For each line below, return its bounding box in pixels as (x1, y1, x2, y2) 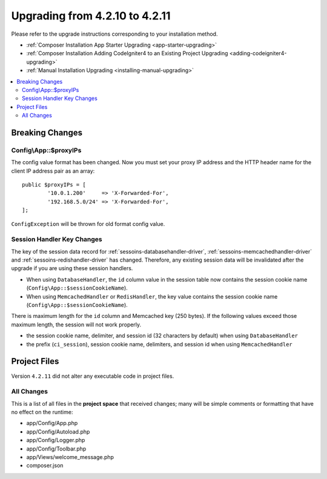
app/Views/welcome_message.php (26, 454, 114, 460)
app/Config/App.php (26, 420, 78, 427)
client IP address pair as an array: (11, 167, 95, 174)
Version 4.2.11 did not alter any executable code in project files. (11, 372, 174, 380)
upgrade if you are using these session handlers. (11, 265, 133, 272)
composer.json (26, 462, 64, 469)
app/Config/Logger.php (26, 437, 85, 444)
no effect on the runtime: (11, 409, 73, 416)
